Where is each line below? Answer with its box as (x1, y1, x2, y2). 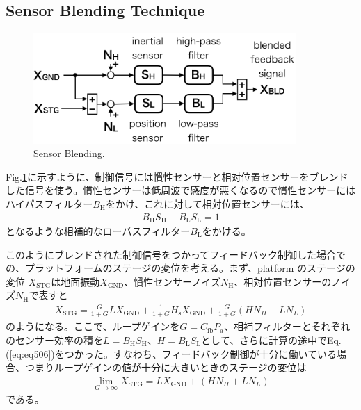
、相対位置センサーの (234, 274, 332, 288)
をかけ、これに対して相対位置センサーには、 (105, 196, 310, 211)
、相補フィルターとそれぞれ (223, 319, 351, 334)
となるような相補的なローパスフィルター (6, 224, 191, 238)
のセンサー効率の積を (6, 332, 103, 347)
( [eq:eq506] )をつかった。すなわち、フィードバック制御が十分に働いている (6, 346, 337, 361)
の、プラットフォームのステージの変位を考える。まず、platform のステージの (6, 261, 355, 275)
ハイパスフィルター (6, 196, 93, 211)
